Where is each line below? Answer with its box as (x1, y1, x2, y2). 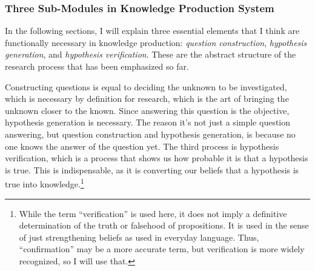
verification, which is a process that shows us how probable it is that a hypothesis (5, 152, 308, 164)
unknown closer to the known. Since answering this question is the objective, (5, 104, 290, 116)
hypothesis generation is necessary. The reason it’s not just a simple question (5, 116, 291, 129)
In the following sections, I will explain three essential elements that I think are (5, 24, 300, 37)
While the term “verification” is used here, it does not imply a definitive (19, 207, 287, 219)
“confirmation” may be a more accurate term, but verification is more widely (19, 243, 305, 255)
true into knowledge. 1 (5, 176, 84, 190)
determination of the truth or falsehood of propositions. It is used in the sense (19, 219, 309, 232)
